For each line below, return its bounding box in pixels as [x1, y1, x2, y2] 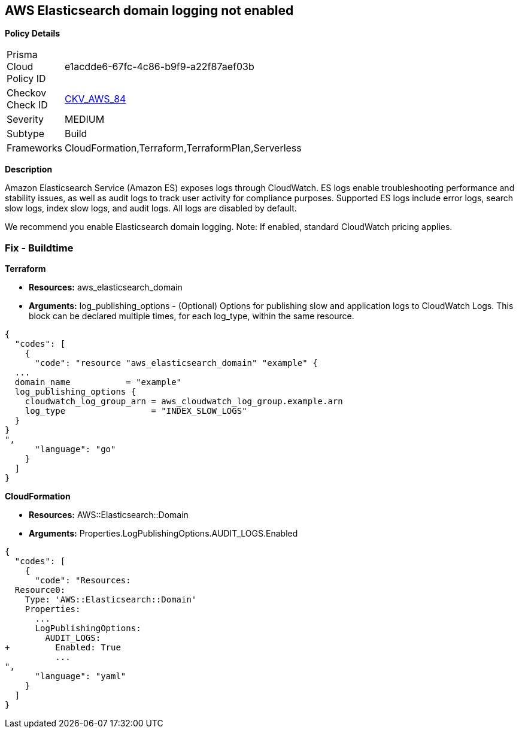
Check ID [7, 99, 48, 111]
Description [5, 164, 53, 175]
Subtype [7, 128, 45, 140]
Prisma [7, 49, 38, 61]
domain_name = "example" [14, 377, 182, 387]
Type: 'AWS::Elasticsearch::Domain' [25, 595, 197, 605]
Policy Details [5, 28, 60, 39]
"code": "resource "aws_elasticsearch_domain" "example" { [35, 358, 318, 368]
